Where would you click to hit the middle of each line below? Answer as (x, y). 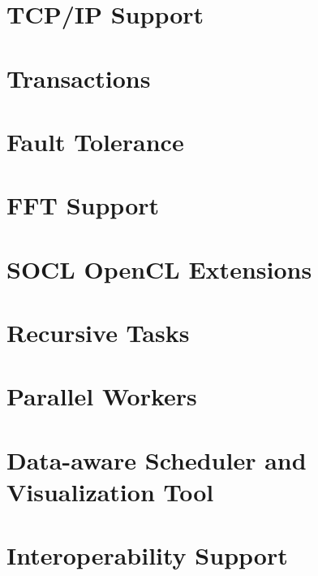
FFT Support (83, 205)
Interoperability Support (147, 555)
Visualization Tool (110, 492)
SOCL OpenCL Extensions (159, 269)
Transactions (79, 78)
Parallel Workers (102, 396)
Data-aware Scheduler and (157, 459)
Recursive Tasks (98, 333)
